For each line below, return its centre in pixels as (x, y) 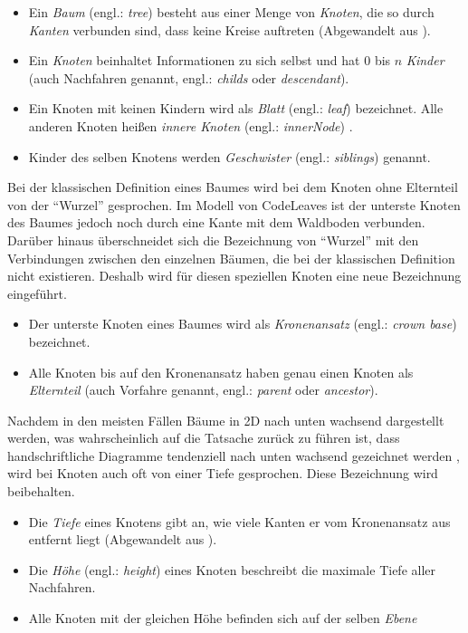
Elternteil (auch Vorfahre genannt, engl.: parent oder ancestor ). (203, 390)
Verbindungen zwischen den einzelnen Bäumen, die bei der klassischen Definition (231, 258)
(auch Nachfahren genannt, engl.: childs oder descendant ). (189, 77)
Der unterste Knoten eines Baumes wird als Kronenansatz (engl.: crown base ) (243, 324)
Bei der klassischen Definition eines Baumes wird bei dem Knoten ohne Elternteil (233, 187)
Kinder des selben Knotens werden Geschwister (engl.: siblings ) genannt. (229, 156)
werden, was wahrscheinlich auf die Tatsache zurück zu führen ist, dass (204, 438)
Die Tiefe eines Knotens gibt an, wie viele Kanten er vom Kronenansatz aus (239, 521)
